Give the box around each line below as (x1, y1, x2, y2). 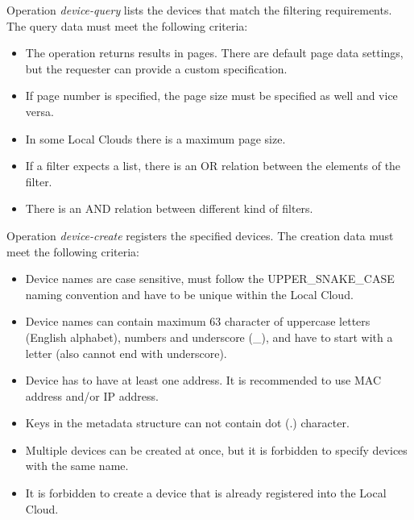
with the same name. (25, 457, 129, 474)
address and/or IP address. (25, 387, 159, 404)
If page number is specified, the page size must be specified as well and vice (25, 87, 398, 104)
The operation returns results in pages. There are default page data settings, (25, 44, 404, 61)
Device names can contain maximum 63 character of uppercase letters (25, 313, 371, 330)
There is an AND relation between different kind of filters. (25, 200, 313, 217)
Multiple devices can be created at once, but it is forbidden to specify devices (25, 441, 408, 458)
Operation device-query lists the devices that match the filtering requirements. (6, 2, 392, 18)
